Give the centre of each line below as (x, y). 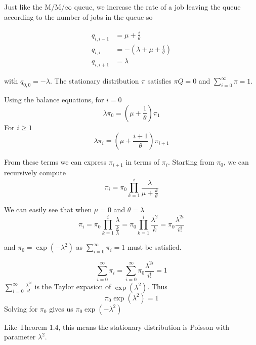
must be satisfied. (154, 247)
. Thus (157, 286)
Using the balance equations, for (54, 99)
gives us (61, 308)
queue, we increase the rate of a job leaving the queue (157, 7)
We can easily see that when (48, 209)
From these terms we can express (55, 162)
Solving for (21, 308)
